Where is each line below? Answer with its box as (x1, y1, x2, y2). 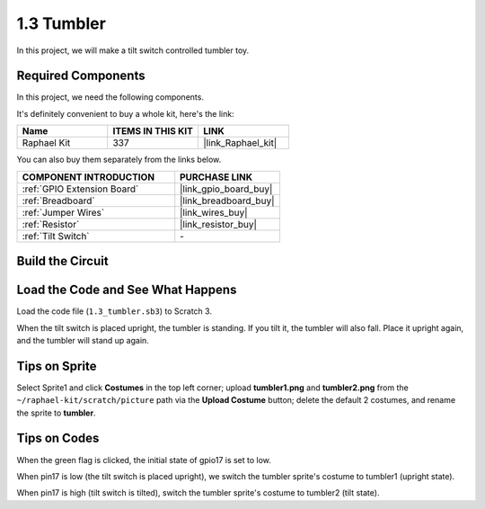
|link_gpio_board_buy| (180, 183, 273, 195)
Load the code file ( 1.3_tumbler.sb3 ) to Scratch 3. (16, 306, 213, 317)
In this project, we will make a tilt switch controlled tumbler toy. (16, 45, 250, 56)
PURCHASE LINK (180, 171, 253, 183)
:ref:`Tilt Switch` (22, 229, 90, 242)
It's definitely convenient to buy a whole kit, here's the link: (16, 108, 234, 119)
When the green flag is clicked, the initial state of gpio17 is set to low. (16, 454, 271, 465)
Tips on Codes (16, 431, 100, 446)
